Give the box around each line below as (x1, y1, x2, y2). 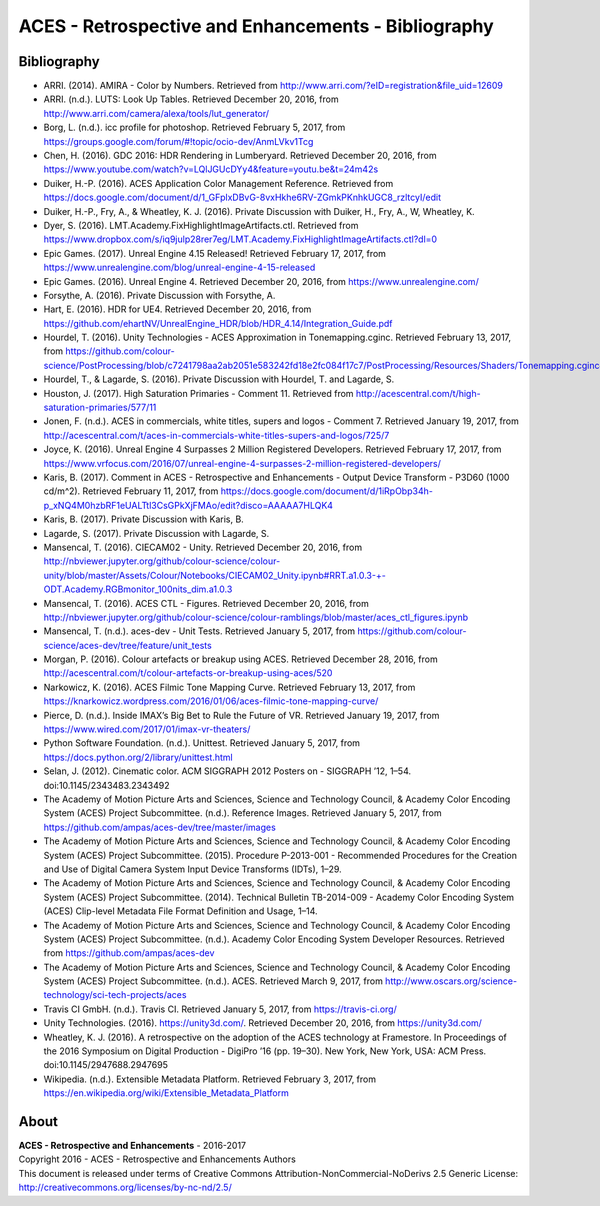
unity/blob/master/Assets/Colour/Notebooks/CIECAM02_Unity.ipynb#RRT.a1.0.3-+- (43, 569, 387, 581)
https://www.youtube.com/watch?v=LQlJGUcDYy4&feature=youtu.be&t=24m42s (43, 163, 379, 175)
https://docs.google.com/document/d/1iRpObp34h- (220, 485, 434, 497)
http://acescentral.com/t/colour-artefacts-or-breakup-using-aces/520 (43, 667, 333, 679)
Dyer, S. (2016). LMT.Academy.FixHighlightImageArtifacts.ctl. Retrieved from (43, 219, 359, 231)
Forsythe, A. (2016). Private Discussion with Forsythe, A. (43, 289, 276, 301)
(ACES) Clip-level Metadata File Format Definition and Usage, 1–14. (43, 905, 319, 917)
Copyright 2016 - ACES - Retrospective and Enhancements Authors (18, 1153, 297, 1165)
